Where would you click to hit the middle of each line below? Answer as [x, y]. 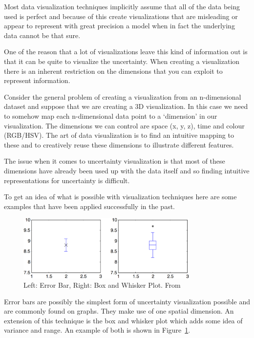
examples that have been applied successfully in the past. [89, 206]
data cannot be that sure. [42, 35]
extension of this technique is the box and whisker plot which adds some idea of [123, 320]
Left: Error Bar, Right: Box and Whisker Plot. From [102, 285]
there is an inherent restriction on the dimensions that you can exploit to [113, 71]
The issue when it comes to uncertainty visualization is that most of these [115, 161]
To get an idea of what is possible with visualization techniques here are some [120, 197]
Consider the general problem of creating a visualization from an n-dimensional [123, 96]
